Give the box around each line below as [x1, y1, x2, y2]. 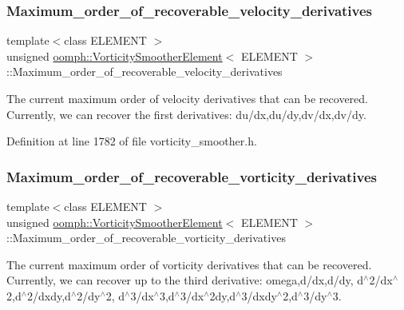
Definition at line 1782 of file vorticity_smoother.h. [6, 133, 257, 149]
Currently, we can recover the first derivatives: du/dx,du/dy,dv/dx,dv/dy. [6, 105, 366, 122]
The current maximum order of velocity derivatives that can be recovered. [6, 90, 368, 106]
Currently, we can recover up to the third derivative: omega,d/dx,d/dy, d [6, 272, 364, 288]
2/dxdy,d [27, 287, 71, 304]
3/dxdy [241, 287, 277, 304]
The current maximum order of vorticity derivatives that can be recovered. [6, 256, 372, 272]
